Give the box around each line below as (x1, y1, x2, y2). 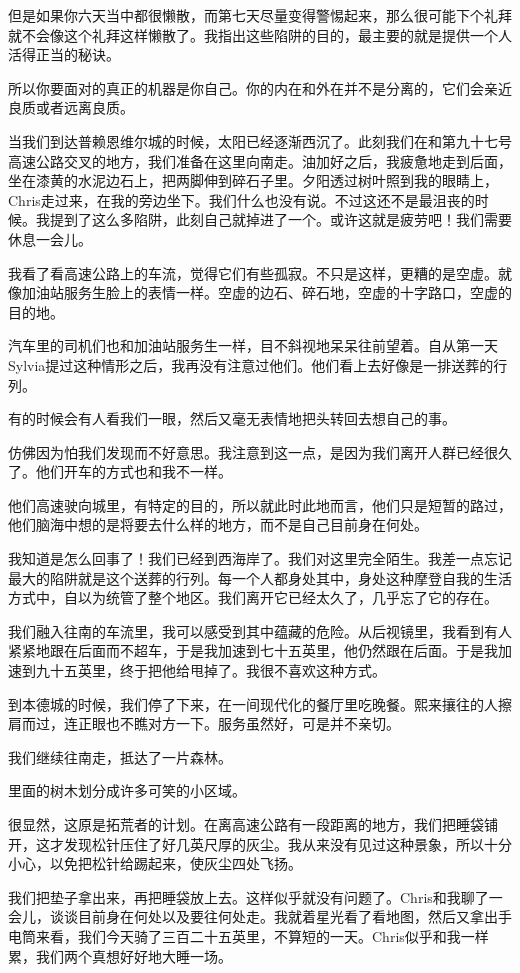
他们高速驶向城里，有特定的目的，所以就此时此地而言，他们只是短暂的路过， (8, 494, 512, 515)
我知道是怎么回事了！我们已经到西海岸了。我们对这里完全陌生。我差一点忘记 (8, 548, 512, 569)
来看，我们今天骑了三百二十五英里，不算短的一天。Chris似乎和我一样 (35, 925, 489, 946)
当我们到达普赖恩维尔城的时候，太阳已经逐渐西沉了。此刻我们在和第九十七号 (8, 130, 512, 151)
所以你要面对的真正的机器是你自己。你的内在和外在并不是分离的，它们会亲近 (8, 77, 512, 98)
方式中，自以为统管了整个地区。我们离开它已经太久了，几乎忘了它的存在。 (8, 587, 498, 608)
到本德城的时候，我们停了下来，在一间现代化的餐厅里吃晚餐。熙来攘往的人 (8, 693, 498, 714)
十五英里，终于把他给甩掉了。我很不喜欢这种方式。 (49, 660, 386, 681)
